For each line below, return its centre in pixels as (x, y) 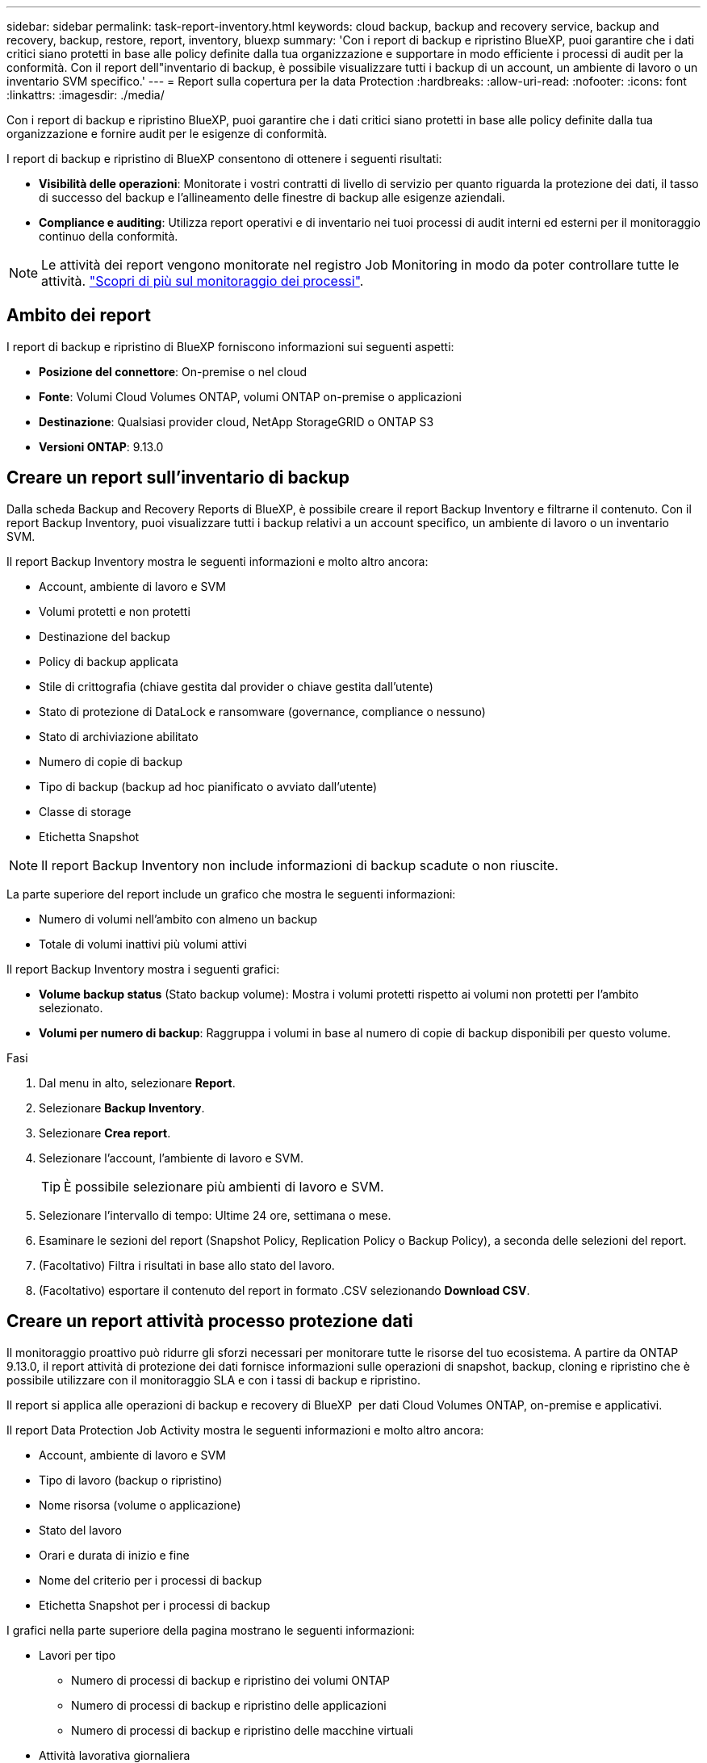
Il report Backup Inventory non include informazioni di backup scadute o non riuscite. (300, 865)
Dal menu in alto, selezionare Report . (137, 1083)
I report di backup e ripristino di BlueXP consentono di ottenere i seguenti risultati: (224, 159)
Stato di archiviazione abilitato (119, 736)
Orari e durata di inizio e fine (114, 1555)
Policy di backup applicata (109, 661)
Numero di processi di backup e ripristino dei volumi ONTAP (230, 1680)
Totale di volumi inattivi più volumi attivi (143, 944)
